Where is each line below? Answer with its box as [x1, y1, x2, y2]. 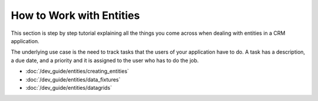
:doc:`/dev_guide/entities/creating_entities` [25, 68, 130, 75]
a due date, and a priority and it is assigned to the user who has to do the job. [11, 57, 199, 64]
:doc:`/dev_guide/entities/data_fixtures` [25, 76, 121, 83]
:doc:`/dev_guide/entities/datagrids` [25, 84, 112, 91]
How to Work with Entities [11, 9, 140, 22]
